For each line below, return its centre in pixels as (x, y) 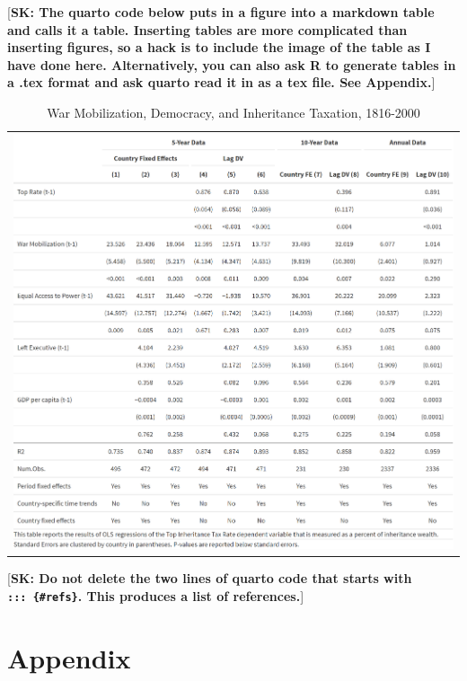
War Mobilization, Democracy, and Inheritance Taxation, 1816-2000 (233, 112)
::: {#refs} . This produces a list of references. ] (156, 595)
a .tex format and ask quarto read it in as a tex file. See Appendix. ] (221, 82)
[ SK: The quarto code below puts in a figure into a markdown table (221, 12)
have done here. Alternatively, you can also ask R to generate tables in (232, 64)
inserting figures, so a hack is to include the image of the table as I (219, 47)
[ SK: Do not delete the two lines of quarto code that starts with (210, 578)
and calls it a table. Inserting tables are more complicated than (207, 29)
